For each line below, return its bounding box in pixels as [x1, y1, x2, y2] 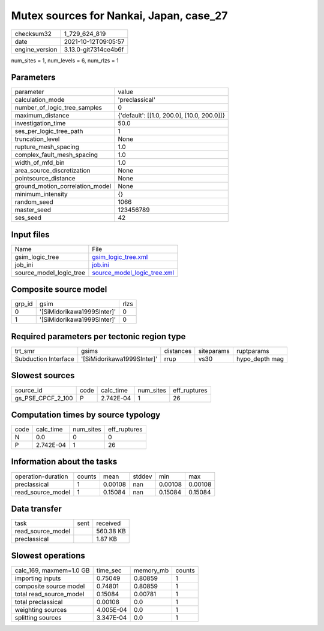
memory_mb [134, 566, 169, 575]
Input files [11, 230, 50, 240]
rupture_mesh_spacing [14, 143, 79, 151]
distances [164, 347, 192, 355]
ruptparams [236, 347, 269, 355]
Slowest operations [11, 551, 85, 561]
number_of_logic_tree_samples [14, 104, 102, 112]
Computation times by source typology [11, 409, 161, 419]
